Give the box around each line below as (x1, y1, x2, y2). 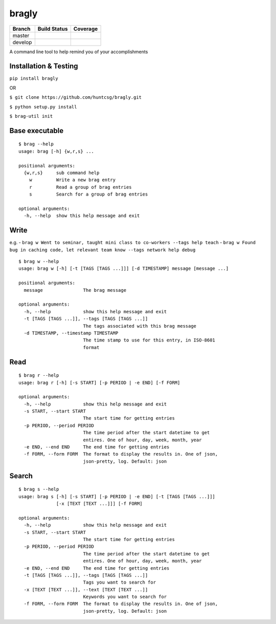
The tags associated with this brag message (83, 323, 197, 329)
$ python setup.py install (9, 104, 77, 110)
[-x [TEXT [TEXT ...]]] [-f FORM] (56, 501, 143, 506)
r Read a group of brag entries (29, 184, 132, 190)
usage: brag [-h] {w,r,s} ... (18, 148, 95, 154)
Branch (12, 25, 31, 32)
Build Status (37, 25, 68, 32)
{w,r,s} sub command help (24, 169, 100, 176)
